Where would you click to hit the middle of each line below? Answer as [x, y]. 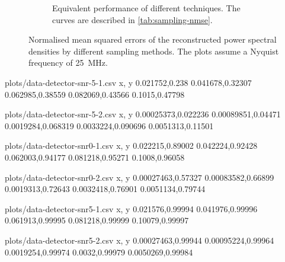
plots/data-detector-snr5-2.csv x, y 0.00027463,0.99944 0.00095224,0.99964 [140, 240]
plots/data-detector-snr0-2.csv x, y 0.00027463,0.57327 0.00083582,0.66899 [140, 177]
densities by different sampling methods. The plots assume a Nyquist [154, 51]
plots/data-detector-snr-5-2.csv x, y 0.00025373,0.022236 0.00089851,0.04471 [143, 114]
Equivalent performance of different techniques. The [146, 8]
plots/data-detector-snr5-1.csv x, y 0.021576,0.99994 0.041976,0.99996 [131, 208]
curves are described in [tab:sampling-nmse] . [132, 19]
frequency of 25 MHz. [68, 63]
